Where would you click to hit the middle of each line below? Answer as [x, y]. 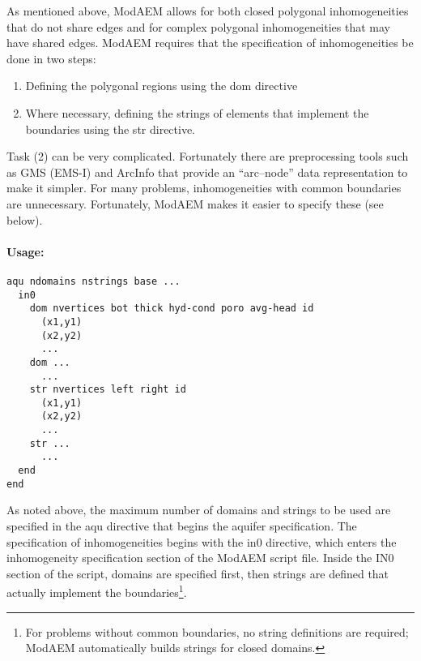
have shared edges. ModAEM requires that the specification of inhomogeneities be [210, 43]
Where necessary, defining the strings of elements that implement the [197, 112]
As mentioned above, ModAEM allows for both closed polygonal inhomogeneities [208, 11]
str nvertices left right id [108, 390]
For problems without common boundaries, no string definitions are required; [217, 631]
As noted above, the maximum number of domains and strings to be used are [199, 510]
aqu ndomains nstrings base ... [94, 281]
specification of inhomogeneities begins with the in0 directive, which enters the [202, 541]
